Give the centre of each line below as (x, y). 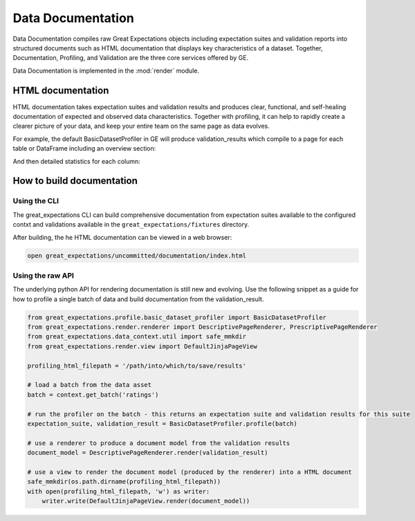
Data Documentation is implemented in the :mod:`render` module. (106, 70)
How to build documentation (75, 181)
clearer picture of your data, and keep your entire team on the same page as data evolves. (141, 126)
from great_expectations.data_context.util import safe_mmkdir (137, 337)
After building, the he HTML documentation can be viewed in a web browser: (122, 237)
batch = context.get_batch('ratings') (93, 395)
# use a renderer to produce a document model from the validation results (159, 443)
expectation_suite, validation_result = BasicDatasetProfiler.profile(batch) (162, 424)
